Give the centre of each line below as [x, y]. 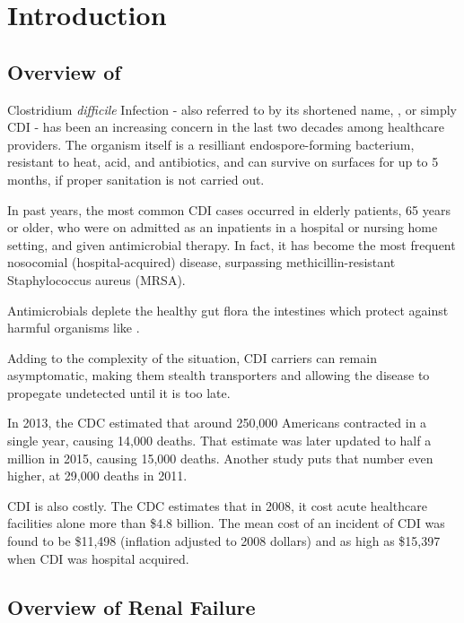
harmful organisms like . [74, 328]
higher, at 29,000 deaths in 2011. [97, 476]
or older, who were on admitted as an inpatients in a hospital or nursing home [223, 227]
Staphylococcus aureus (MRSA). [96, 279]
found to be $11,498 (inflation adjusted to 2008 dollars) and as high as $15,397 [224, 541]
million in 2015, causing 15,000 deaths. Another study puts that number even [220, 458]
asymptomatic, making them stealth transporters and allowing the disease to [219, 375]
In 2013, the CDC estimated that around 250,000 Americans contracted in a [217, 423]
